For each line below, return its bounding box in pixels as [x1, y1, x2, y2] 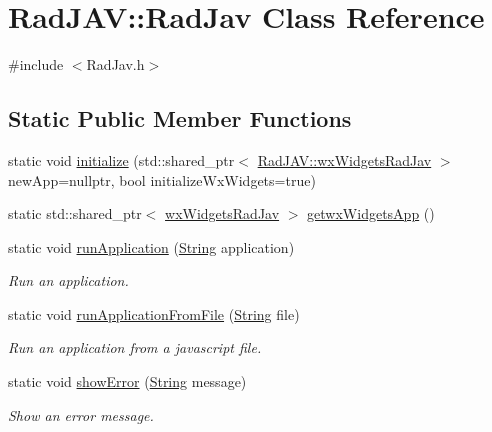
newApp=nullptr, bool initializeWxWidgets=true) [8, 169, 316, 190]
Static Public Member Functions [8, 103, 352, 134]
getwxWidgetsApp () [307, 203, 435, 224]
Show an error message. [8, 404, 154, 425]
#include [8, 54, 64, 75]
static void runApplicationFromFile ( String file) [8, 303, 300, 324]
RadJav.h [86, 54, 145, 75]
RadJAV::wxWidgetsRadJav [257, 149, 432, 170]
